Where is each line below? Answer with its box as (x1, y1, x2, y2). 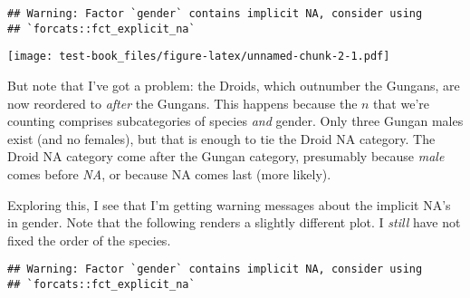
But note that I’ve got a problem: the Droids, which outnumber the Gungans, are (7, 75, 460, 94)
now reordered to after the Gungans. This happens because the (7, 93, 358, 112)
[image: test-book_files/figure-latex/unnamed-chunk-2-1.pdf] (7, 50, 390, 63)
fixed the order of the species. (7, 230, 171, 249)
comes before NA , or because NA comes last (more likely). (7, 164, 331, 183)
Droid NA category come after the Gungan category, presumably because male (7, 147, 445, 166)
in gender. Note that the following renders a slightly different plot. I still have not (7, 213, 461, 232)
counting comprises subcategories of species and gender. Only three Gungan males (7, 111, 464, 130)
